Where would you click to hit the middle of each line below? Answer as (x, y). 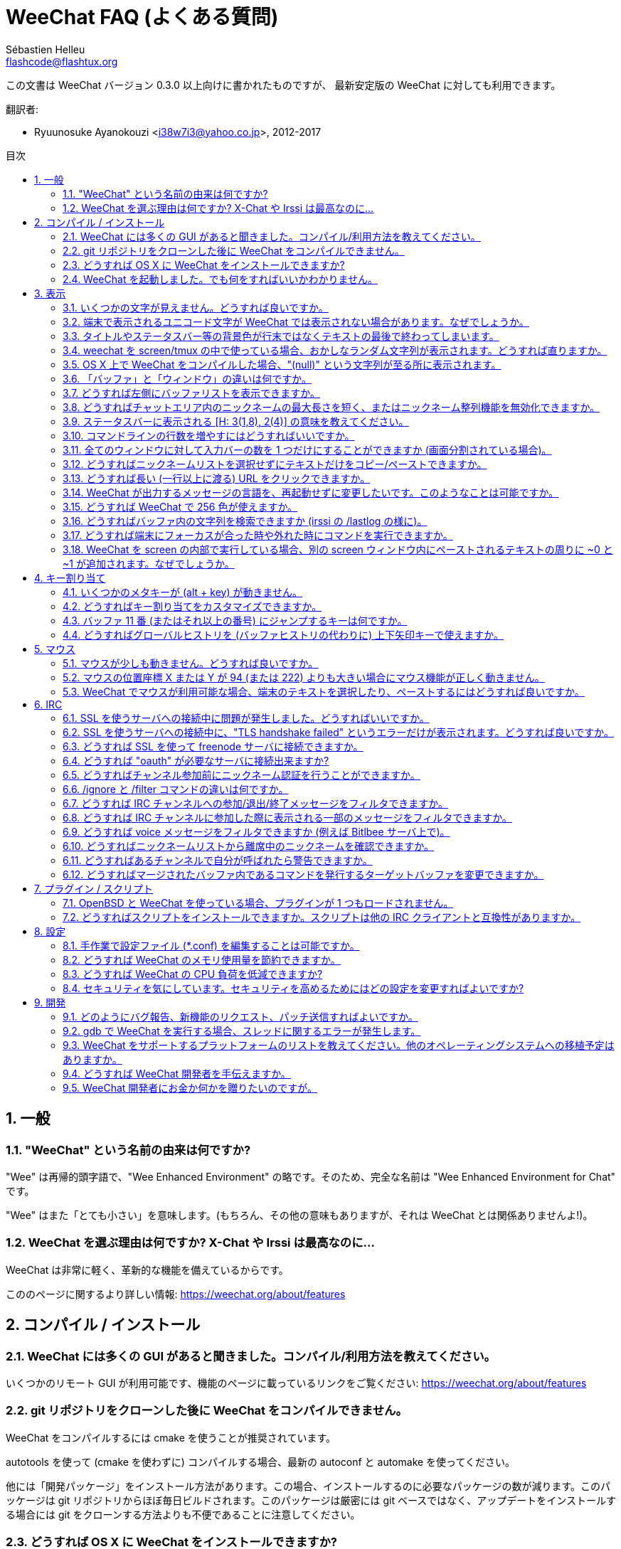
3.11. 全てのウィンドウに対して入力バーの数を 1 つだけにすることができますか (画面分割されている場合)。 (307, 449)
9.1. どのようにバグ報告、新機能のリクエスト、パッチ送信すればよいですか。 (240, 1016)
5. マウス (55, 649)
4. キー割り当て (70, 577)
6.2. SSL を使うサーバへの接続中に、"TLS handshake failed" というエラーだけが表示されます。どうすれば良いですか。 (339, 732)
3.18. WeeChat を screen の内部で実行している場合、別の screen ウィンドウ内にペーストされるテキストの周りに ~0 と (338, 549)
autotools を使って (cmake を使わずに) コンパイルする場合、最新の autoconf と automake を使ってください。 (260, 1462)
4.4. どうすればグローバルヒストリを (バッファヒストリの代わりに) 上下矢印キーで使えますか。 (283, 634)
